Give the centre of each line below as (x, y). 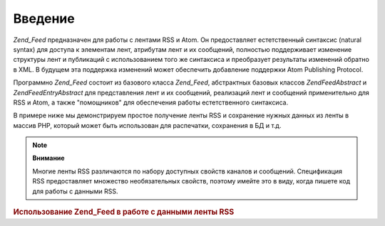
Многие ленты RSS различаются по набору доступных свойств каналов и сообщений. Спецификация (187, 171)
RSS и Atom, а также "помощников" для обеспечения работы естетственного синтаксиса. (151, 102)
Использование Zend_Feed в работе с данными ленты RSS (124, 212)
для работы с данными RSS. (75, 191)
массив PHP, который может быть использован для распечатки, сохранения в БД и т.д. (147, 125)
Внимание (48, 158)
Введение (44, 18)
